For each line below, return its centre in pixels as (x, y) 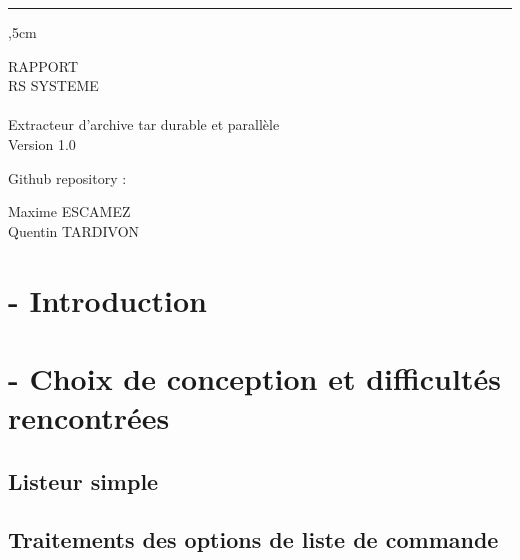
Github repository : (67, 177)
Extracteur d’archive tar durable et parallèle (144, 124)
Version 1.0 (42, 143)
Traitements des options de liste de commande (253, 539)
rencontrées (89, 417)
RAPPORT (43, 65)
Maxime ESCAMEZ (69, 211)
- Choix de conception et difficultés (254, 377)
